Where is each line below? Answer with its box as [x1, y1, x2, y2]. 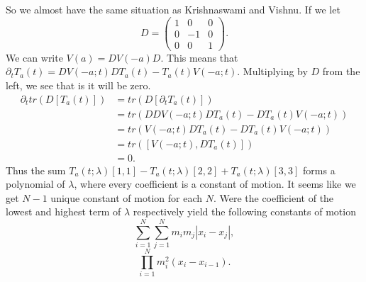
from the [322, 64, 360, 79]
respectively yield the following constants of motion [133, 204, 356, 219]
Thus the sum [6, 162, 66, 177]
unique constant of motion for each [50, 190, 202, 205]
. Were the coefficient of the [213, 190, 334, 205]
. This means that [160, 50, 238, 64]
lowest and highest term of [6, 204, 121, 219]
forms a [303, 162, 335, 177]
